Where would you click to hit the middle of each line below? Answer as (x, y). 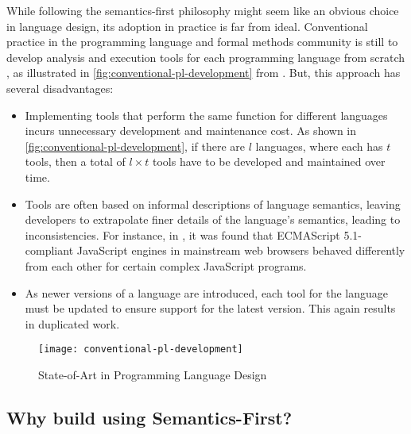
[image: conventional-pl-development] (141, 350)
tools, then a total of (75, 161)
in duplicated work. (72, 323)
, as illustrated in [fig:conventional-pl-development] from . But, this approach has (204, 73)
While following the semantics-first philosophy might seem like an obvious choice (203, 10)
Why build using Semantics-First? (149, 417)
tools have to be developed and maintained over (269, 161)
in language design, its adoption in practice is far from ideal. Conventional (187, 26)
